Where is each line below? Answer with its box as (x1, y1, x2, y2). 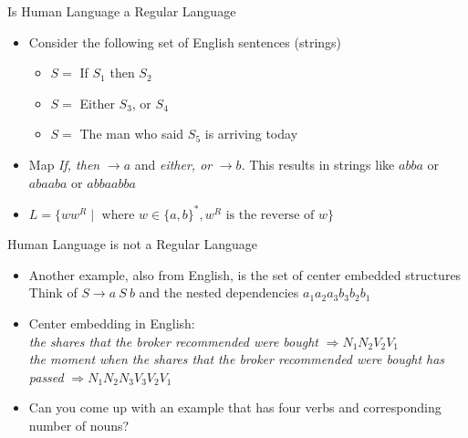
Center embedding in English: (28, 314, 195, 333)
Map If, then (28, 154, 100, 173)
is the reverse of (225, 208, 315, 222)
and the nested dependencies (139, 283, 299, 302)
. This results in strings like (241, 154, 395, 173)
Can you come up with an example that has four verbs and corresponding (28, 398, 442, 417)
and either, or (134, 154, 213, 173)
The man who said (79, 124, 184, 143)
